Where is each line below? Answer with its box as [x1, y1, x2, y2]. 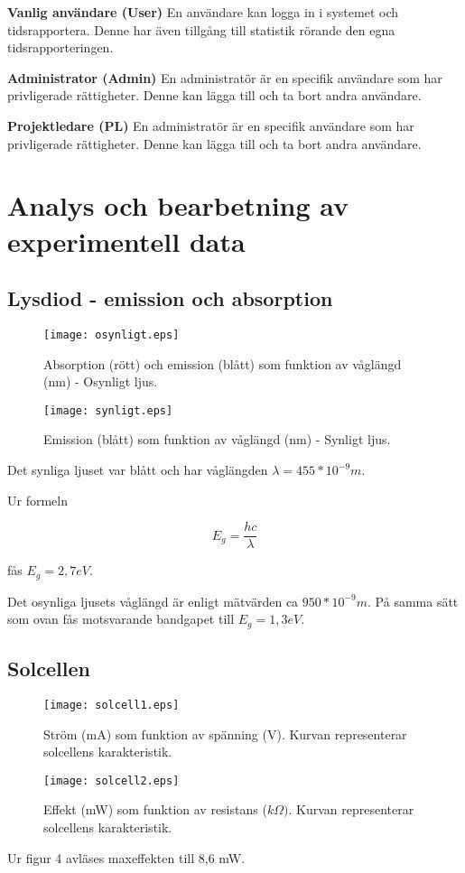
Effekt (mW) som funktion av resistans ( [43, 800, 267, 819]
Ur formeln [7, 490, 68, 509]
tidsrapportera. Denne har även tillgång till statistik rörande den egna [7, 20, 395, 39]
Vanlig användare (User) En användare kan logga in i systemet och [7, 3, 398, 21]
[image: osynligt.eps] [43, 328, 180, 341]
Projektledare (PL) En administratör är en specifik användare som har [7, 116, 414, 135]
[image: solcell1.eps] [43, 698, 180, 711]
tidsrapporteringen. [7, 38, 114, 57]
